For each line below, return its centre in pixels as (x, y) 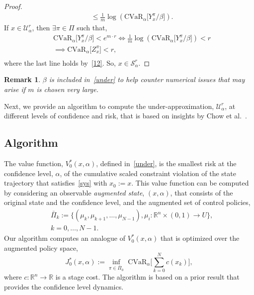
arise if (15, 89)
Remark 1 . (22, 79)
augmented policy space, (41, 247)
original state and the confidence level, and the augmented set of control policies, (127, 202)
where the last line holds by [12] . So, (60, 62)
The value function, (34, 163)
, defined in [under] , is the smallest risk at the (166, 163)
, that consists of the (202, 192)
